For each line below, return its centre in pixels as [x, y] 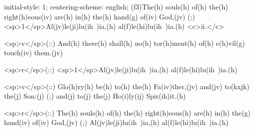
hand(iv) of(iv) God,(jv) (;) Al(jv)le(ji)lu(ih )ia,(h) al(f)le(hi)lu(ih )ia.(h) [116, 122]
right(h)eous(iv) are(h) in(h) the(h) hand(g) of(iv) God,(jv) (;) [100, 16]
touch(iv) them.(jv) [34, 53]
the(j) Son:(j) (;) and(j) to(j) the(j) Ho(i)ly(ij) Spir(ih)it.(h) [95, 96]
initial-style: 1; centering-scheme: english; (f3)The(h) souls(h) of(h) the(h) [116, 6]
